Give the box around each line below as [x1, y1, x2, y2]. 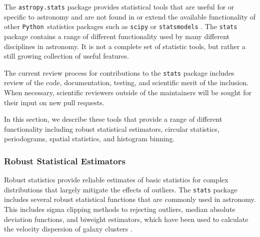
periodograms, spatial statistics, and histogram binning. [4, 133, 175, 144]
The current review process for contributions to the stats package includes [4, 67, 234, 78]
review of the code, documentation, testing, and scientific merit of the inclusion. [4, 77, 249, 88]
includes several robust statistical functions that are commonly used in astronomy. [4, 194, 256, 204]
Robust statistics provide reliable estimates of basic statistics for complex [4, 174, 228, 185]
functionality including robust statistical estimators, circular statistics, [4, 123, 219, 134]
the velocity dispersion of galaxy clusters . [4, 223, 132, 234]
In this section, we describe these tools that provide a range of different [4, 114, 222, 124]
